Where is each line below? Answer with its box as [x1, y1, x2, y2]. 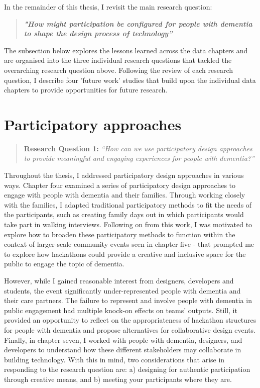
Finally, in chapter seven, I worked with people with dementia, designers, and [4, 334, 242, 345]
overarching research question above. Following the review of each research [4, 64, 233, 75]
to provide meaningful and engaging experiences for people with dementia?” [24, 153, 254, 163]
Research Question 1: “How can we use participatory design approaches [24, 143, 252, 153]
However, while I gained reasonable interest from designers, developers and [4, 275, 234, 285]
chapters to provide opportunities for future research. [4, 84, 168, 95]
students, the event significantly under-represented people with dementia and [4, 285, 241, 296]
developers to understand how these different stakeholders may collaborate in [4, 344, 241, 355]
